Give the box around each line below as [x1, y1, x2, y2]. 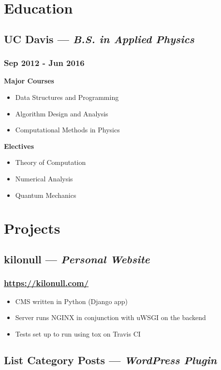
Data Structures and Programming [15, 92, 119, 102]
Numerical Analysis [15, 173, 73, 183]
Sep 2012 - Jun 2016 [4, 57, 85, 69]
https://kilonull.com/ [4, 277, 89, 289]
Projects [4, 218, 60, 238]
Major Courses [4, 76, 54, 86]
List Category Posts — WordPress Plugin [4, 352, 217, 367]
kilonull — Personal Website [4, 251, 150, 266]
